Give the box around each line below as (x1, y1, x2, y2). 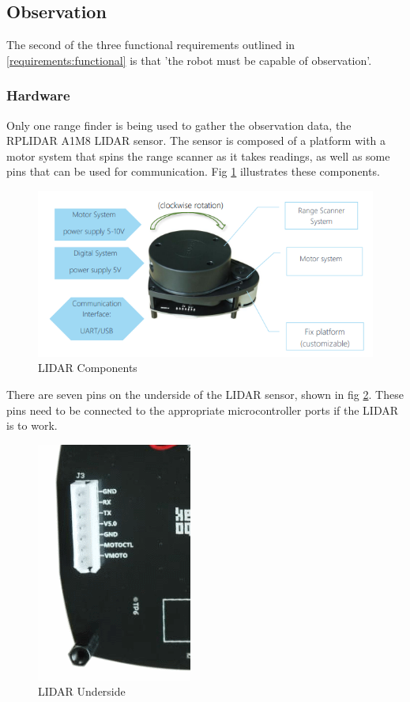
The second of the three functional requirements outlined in (6, 36, 295, 53)
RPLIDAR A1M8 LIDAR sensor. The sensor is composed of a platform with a (6, 132, 386, 149)
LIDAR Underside (38, 683, 126, 700)
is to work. (6, 417, 58, 434)
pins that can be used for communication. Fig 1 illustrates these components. (6, 163, 380, 180)
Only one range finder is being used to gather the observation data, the (6, 116, 352, 133)
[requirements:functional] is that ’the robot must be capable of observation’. (6, 51, 372, 68)
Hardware (6, 85, 70, 105)
